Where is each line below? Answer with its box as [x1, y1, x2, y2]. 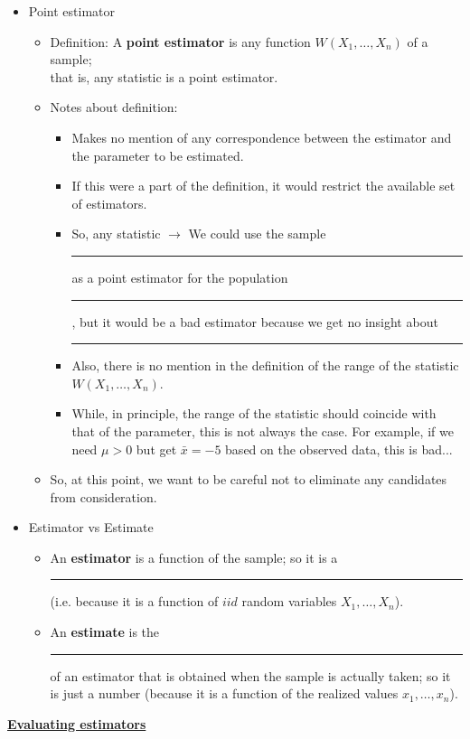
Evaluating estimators [7, 714, 146, 733]
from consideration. [50, 487, 157, 506]
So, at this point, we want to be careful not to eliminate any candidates [50, 470, 447, 489]
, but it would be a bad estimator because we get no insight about [71, 312, 438, 331]
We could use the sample [188, 224, 326, 243]
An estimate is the [50, 622, 160, 641]
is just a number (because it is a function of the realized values [50, 684, 399, 703]
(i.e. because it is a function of [50, 592, 219, 611]
